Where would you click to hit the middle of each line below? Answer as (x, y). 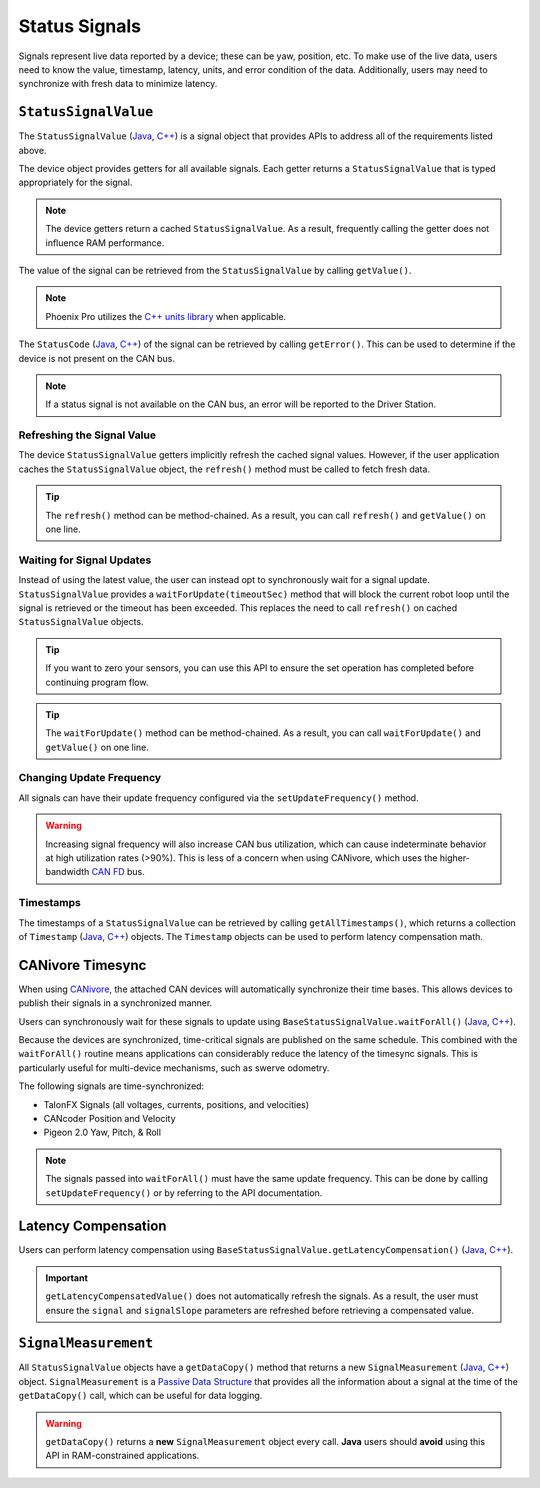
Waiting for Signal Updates (85, 560)
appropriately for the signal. (75, 182)
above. (32, 150)
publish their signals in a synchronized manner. (115, 1003)
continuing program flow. (97, 682)
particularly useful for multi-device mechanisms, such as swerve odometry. (174, 1067)
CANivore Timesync (82, 965)
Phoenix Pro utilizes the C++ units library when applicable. (166, 316)
